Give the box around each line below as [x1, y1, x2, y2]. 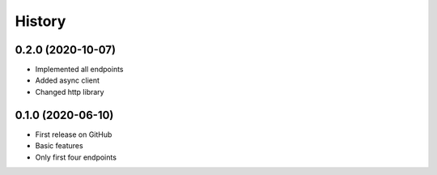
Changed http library [35, 87, 104, 96]
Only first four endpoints [35, 152, 117, 162]
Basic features [35, 141, 84, 151]
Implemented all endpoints [35, 65, 125, 75]
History [15, 12, 66, 30]
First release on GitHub [35, 130, 112, 139]
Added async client [35, 75, 100, 85]
